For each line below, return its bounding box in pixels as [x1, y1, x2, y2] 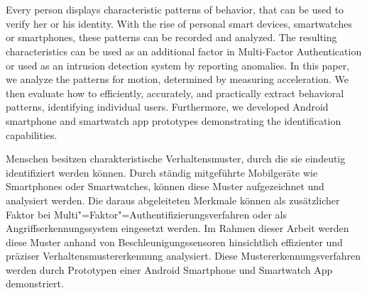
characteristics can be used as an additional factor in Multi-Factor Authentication [6, 43, 362, 58]
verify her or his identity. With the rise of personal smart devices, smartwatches [6, 16, 353, 31]
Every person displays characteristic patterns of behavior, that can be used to [6, 2, 344, 17]
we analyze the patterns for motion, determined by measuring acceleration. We [6, 72, 349, 87]
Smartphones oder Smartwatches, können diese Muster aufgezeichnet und [6, 179, 324, 194]
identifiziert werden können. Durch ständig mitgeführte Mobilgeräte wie [6, 165, 318, 179]
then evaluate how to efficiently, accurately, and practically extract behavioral [6, 85, 344, 100]
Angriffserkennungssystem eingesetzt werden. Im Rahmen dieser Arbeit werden [6, 221, 349, 236]
